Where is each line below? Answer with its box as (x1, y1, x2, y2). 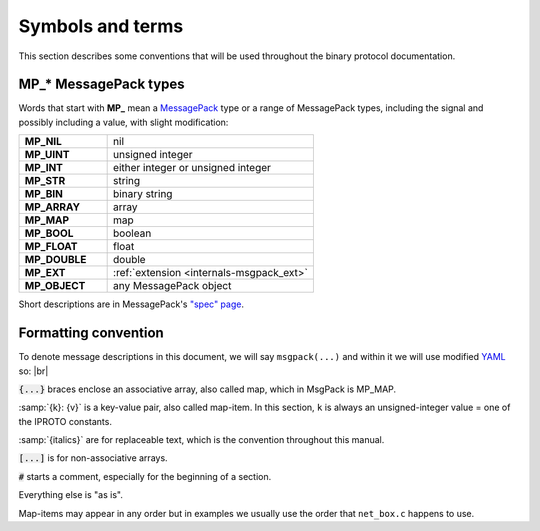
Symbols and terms (18, 15, 184, 37)
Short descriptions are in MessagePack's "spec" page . (18, 298, 245, 310)
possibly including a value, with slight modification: (18, 116, 229, 128)
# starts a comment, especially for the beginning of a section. (18, 470, 272, 482)
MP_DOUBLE (24, 253, 87, 267)
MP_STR (24, 174, 66, 188)
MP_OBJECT (24, 279, 86, 293)
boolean (113, 226, 152, 240)
